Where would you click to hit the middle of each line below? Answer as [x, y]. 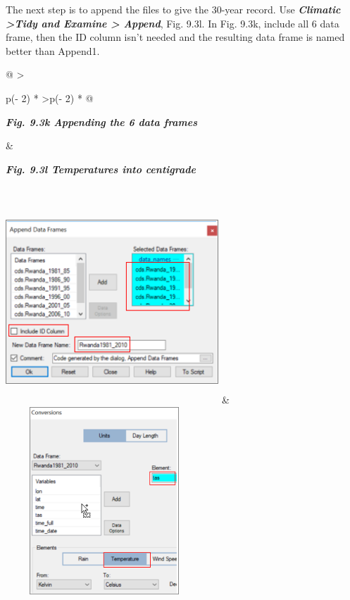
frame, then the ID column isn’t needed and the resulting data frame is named [175, 37]
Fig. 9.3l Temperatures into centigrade [101, 169]
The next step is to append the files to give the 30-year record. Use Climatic [173, 9]
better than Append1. [53, 50]
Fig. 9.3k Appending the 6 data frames [102, 121]
